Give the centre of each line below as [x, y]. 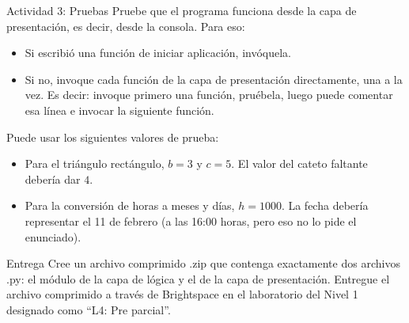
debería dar [53, 179]
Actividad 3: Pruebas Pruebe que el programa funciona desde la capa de [182, 10]
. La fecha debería [325, 205]
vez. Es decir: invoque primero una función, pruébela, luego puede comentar [209, 95]
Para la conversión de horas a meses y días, [130, 205]
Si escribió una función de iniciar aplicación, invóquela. [158, 53]
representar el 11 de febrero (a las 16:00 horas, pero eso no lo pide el [191, 220]
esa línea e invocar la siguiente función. [119, 110]
